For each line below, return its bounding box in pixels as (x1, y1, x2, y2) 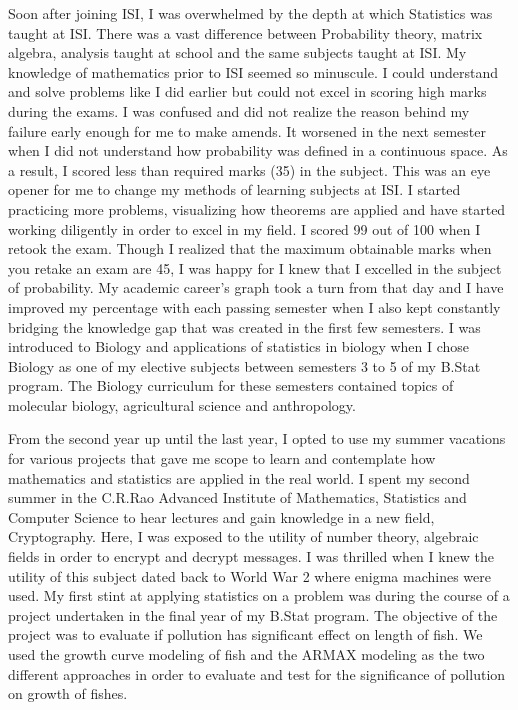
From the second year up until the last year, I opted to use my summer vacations (8, 428, 506, 449)
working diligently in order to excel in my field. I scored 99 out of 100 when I (8, 218, 481, 239)
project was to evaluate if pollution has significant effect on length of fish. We (8, 624, 483, 645)
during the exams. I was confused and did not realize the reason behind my (8, 100, 470, 121)
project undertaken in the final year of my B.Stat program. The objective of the (8, 604, 498, 625)
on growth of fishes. (8, 683, 128, 704)
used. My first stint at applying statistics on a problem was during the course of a (8, 585, 510, 606)
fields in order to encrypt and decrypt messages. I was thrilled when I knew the (8, 546, 494, 567)
